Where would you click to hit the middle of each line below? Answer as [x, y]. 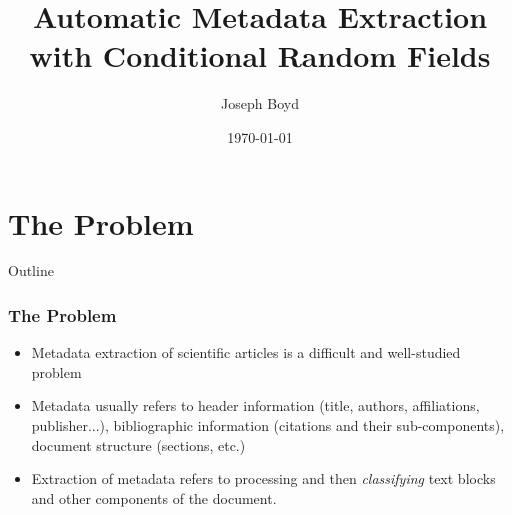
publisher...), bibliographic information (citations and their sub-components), [268, 425]
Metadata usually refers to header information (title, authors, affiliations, [255, 405]
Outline [31, 270]
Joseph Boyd [260, 103]
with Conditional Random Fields [260, 55]
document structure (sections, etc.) [138, 444]
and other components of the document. [154, 497]
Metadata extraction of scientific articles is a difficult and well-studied [246, 352]
